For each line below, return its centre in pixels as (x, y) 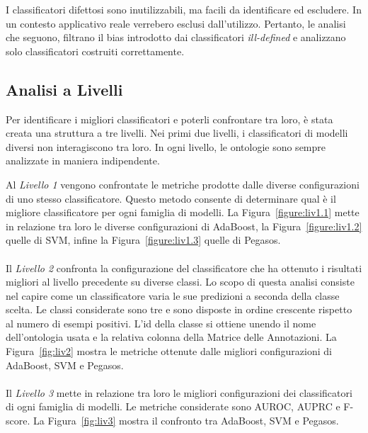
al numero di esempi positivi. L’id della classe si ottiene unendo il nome (161, 323)
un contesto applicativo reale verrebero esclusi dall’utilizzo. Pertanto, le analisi (176, 23)
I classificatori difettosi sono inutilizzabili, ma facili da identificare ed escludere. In (184, 9)
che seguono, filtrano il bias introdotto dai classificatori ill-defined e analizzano (176, 37)
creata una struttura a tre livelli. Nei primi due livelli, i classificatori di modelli (177, 133)
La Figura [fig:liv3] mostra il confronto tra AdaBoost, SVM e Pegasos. (186, 421)
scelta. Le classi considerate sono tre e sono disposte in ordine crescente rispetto (179, 309)
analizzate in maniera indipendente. (83, 161)
